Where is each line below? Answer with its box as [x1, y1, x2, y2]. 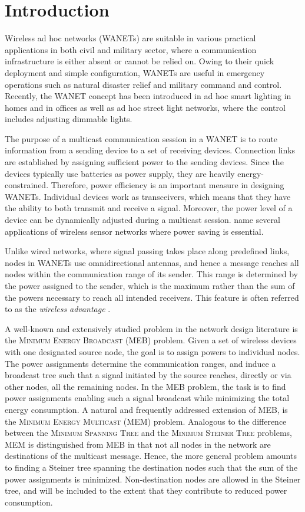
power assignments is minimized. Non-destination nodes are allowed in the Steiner [5, 472, 301, 485]
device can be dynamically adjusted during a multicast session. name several [5, 214, 280, 226]
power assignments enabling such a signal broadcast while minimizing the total [5, 392, 290, 404]
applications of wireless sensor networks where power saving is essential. [5, 225, 264, 237]
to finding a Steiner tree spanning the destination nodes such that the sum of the [5, 461, 298, 473]
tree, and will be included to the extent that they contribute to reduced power [5, 484, 287, 497]
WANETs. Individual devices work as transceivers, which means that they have [5, 190, 291, 202]
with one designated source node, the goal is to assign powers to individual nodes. [5, 345, 300, 357]
